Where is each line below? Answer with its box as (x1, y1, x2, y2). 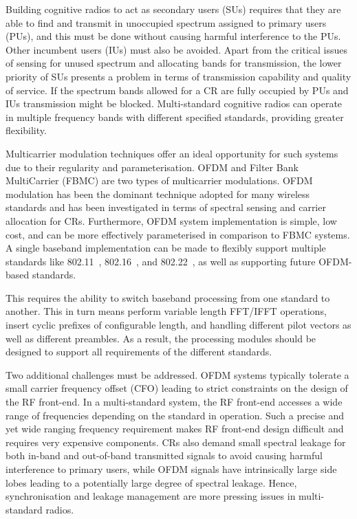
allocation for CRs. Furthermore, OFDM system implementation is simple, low (6, 213, 337, 228)
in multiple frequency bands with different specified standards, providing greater (6, 109, 344, 124)
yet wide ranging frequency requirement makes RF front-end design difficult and (6, 421, 344, 436)
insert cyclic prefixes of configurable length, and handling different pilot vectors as (6, 318, 351, 332)
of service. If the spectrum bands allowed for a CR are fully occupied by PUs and (6, 82, 349, 97)
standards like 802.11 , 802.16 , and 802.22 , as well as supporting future (6, 254, 316, 268)
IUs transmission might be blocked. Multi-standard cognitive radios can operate (6, 96, 343, 111)
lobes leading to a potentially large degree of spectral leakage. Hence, (6, 475, 297, 489)
